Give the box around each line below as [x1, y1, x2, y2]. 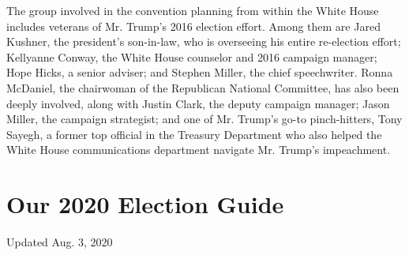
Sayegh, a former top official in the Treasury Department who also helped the [6, 126, 382, 142]
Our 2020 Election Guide [6, 188, 284, 220]
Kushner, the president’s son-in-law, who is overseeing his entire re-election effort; [6, 33, 401, 50]
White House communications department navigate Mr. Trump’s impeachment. [6, 141, 391, 158]
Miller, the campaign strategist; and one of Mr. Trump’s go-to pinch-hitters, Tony [6, 111, 403, 127]
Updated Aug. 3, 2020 [6, 234, 113, 250]
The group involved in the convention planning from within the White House [6, 2, 379, 18]
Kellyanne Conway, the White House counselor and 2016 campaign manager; [6, 48, 377, 65]
